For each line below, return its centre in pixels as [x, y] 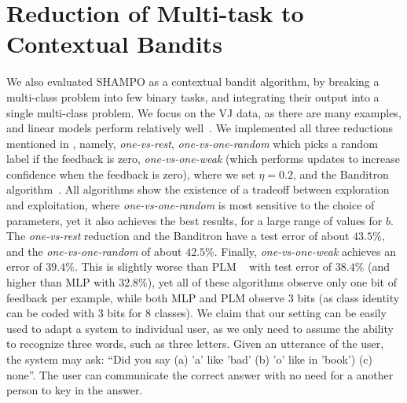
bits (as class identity [348, 297]
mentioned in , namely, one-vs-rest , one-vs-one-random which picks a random [192, 143]
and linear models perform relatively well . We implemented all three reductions [200, 128]
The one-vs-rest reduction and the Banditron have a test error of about [178, 236]
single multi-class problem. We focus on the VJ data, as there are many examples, [204, 112]
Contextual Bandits [114, 44]
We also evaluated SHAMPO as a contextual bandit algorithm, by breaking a [193, 81]
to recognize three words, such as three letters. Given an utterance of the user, [195, 344]
